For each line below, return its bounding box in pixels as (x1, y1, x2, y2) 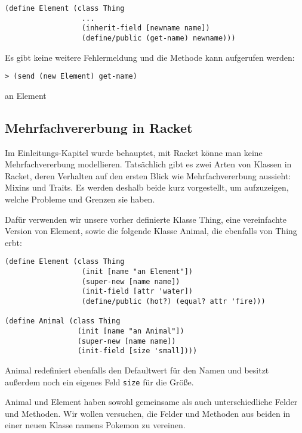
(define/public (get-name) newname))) (81, 33, 236, 42)
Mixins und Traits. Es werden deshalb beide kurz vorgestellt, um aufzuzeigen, (5, 181, 289, 194)
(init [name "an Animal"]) (77, 327, 184, 336)
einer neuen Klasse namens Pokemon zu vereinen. (5, 419, 186, 431)
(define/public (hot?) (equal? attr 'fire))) (81, 297, 266, 306)
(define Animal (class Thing (5, 317, 121, 326)
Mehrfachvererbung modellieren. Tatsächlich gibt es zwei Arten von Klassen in (5, 158, 292, 170)
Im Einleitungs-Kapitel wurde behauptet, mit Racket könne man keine (5, 146, 263, 158)
